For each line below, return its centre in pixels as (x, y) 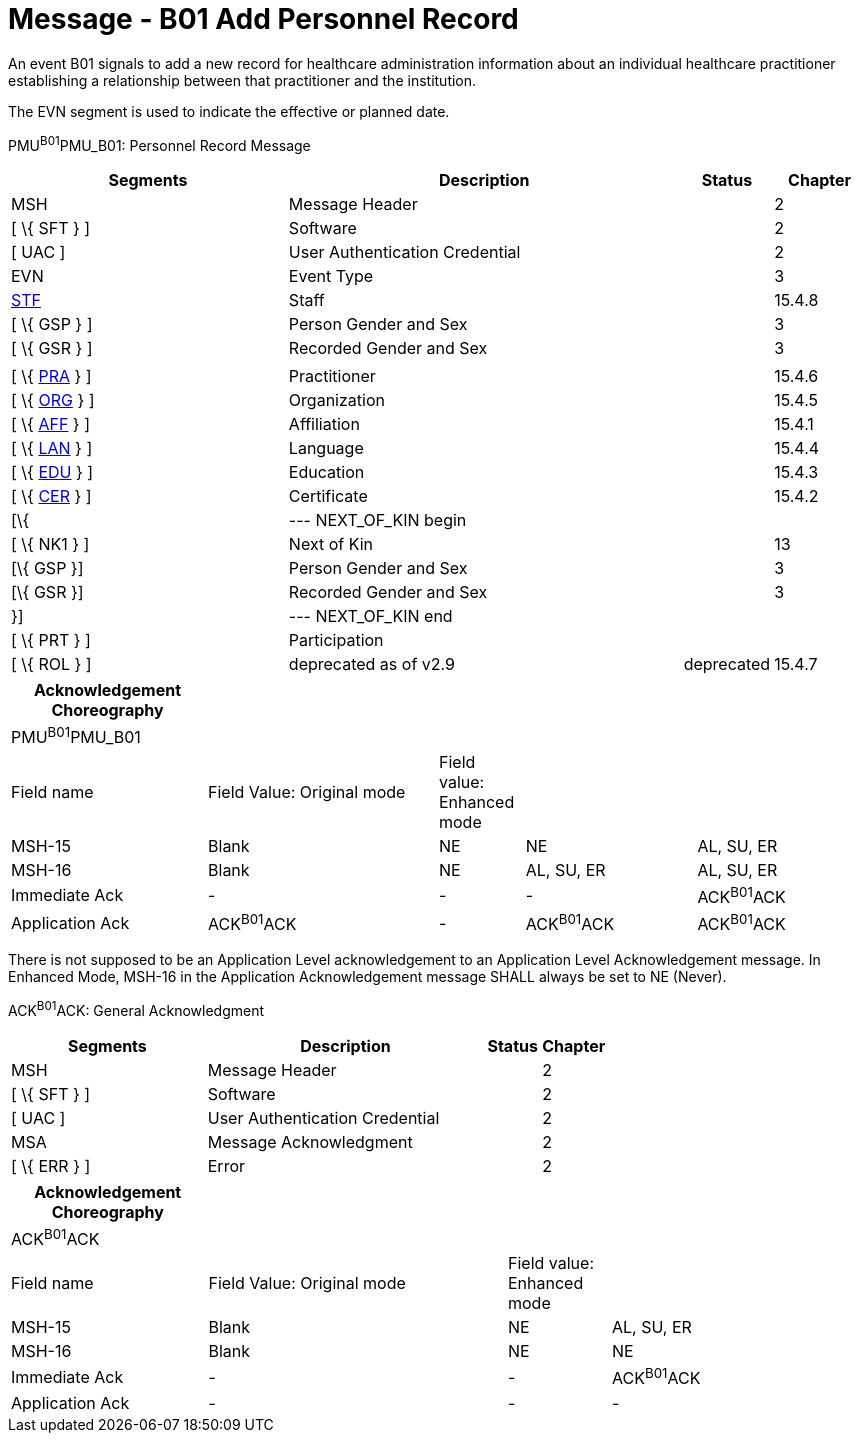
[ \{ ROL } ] (51, 664)
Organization (336, 400)
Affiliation (324, 424)
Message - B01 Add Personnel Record (263, 19)
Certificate (328, 496)
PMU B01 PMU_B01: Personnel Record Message (159, 143)
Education (326, 472)
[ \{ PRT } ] (51, 640)
